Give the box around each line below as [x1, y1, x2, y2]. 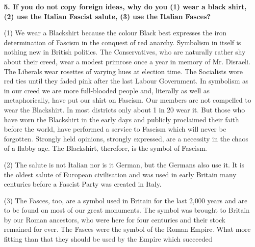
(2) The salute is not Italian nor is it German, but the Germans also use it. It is [4, 159, 245, 169]
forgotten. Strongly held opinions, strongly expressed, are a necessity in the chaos [4, 133, 249, 143]
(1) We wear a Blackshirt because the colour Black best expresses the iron [4, 27, 227, 38]
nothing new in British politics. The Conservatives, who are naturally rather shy [4, 47, 246, 57]
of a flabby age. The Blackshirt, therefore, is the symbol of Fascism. [4, 143, 207, 153]
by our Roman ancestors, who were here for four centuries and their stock [4, 214, 226, 224]
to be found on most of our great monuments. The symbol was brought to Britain [4, 205, 250, 215]
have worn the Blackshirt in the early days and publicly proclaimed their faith [4, 114, 239, 124]
